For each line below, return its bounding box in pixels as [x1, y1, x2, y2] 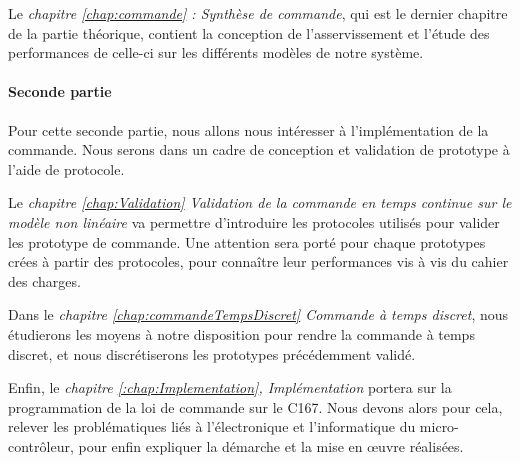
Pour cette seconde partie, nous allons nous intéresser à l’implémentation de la [8, 119, 489, 140]
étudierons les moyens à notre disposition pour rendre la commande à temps [8, 323, 475, 344]
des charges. [8, 270, 81, 291]
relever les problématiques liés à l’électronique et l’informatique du [8, 416, 416, 437]
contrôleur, [8, 435, 74, 456]
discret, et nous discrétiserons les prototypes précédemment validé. [8, 343, 416, 364]
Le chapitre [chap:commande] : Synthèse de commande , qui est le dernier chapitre [8, 3, 508, 23]
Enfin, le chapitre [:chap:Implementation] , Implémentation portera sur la [8, 377, 452, 398]
